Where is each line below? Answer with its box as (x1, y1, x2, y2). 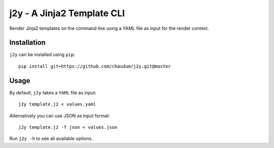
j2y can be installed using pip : (9, 52, 76, 58)
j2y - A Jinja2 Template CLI (9, 8, 125, 19)
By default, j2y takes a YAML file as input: (9, 89, 96, 95)
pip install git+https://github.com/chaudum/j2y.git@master (18, 63, 171, 69)
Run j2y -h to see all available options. (9, 135, 93, 141)
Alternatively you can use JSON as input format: (9, 113, 110, 119)
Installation (9, 38, 46, 47)
